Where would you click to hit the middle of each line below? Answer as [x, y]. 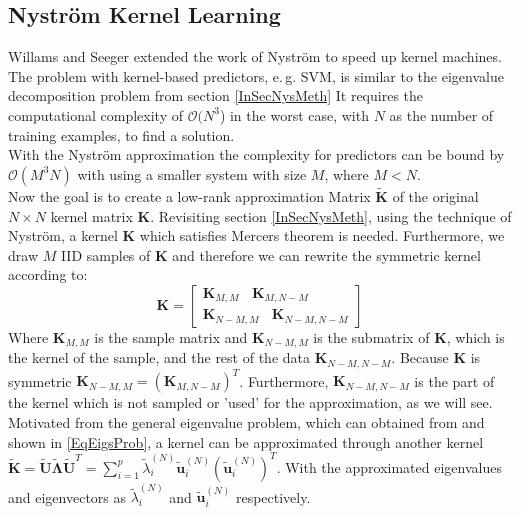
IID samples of [105, 254]
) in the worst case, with [294, 114]
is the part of [454, 380]
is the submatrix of [371, 336]
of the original [435, 195]
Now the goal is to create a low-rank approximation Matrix [189, 195]
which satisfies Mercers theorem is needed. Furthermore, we [322, 235]
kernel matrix [91, 215]
